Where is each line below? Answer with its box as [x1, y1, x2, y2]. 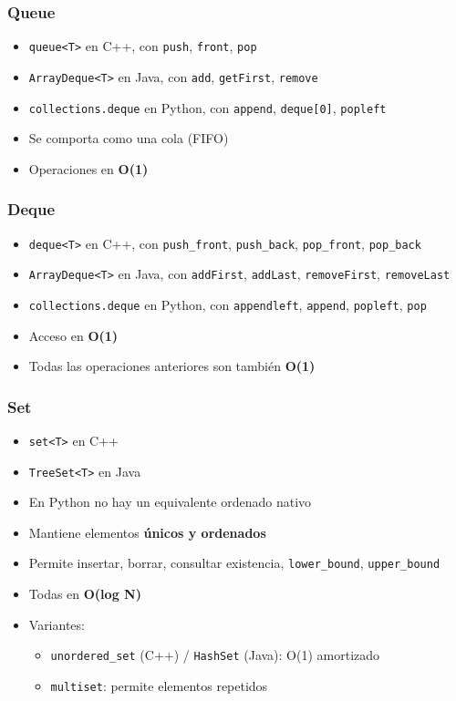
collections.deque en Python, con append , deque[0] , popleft [28, 98, 387, 117]
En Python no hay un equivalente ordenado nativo [28, 492, 312, 511]
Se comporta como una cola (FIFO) [28, 129, 229, 148]
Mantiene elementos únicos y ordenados [28, 522, 266, 541]
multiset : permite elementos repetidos [50, 675, 268, 695]
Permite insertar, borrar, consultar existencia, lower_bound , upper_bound [28, 553, 440, 572]
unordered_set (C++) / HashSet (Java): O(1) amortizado [50, 645, 380, 665]
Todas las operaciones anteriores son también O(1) [28, 356, 316, 376]
